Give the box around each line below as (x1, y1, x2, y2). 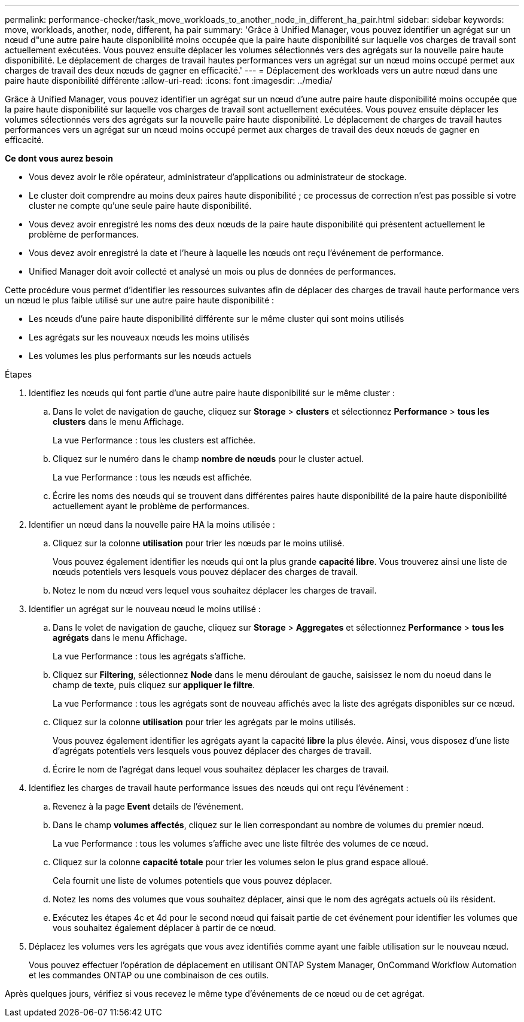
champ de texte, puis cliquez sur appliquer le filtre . (53, 680, 255, 690)
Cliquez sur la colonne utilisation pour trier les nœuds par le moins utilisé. (53, 538, 345, 548)
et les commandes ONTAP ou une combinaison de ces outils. (29, 970, 269, 980)
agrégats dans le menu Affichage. (53, 632, 187, 643)
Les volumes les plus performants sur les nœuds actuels (29, 351, 252, 361)
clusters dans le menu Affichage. (53, 416, 184, 427)
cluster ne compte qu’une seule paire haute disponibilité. (29, 200, 252, 211)
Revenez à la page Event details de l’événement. (53, 801, 243, 811)
